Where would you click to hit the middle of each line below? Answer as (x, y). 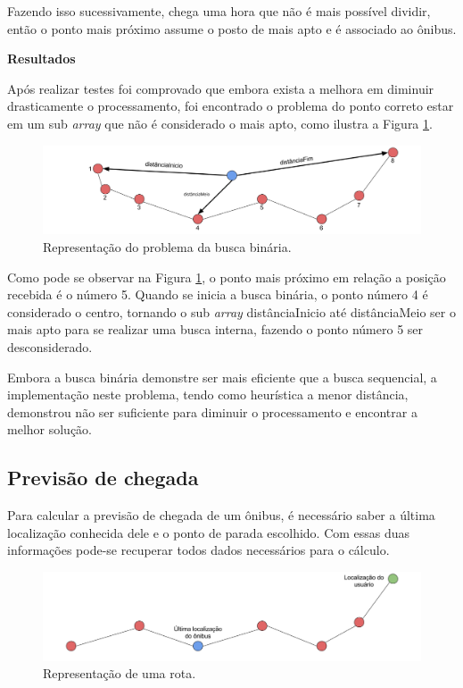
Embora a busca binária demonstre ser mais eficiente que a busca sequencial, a (222, 377)
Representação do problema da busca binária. (167, 246)
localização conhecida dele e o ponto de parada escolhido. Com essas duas (209, 532)
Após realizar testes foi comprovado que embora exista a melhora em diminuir (221, 88)
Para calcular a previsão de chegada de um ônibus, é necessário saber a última (221, 515)
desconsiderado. (50, 346)
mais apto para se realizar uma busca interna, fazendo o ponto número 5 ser (215, 329)
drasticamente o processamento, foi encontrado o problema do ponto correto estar (231, 106)
